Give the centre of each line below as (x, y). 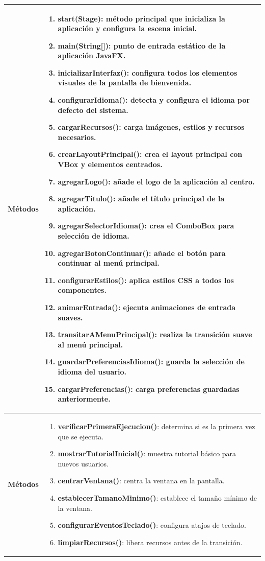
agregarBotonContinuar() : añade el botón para (142, 253)
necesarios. (77, 137)
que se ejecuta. (81, 436)
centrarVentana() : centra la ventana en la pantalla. (141, 481)
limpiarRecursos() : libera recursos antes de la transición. (150, 542)
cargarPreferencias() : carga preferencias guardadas (149, 389)
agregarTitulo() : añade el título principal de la (141, 198)
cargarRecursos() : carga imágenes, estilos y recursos (151, 127)
